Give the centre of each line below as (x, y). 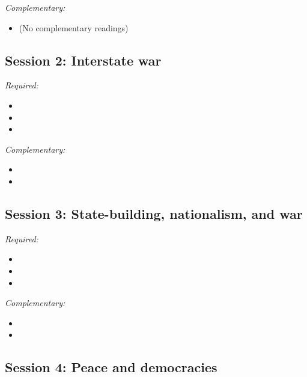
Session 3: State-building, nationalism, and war (154, 213)
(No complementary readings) (74, 27)
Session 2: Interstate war (83, 60)
